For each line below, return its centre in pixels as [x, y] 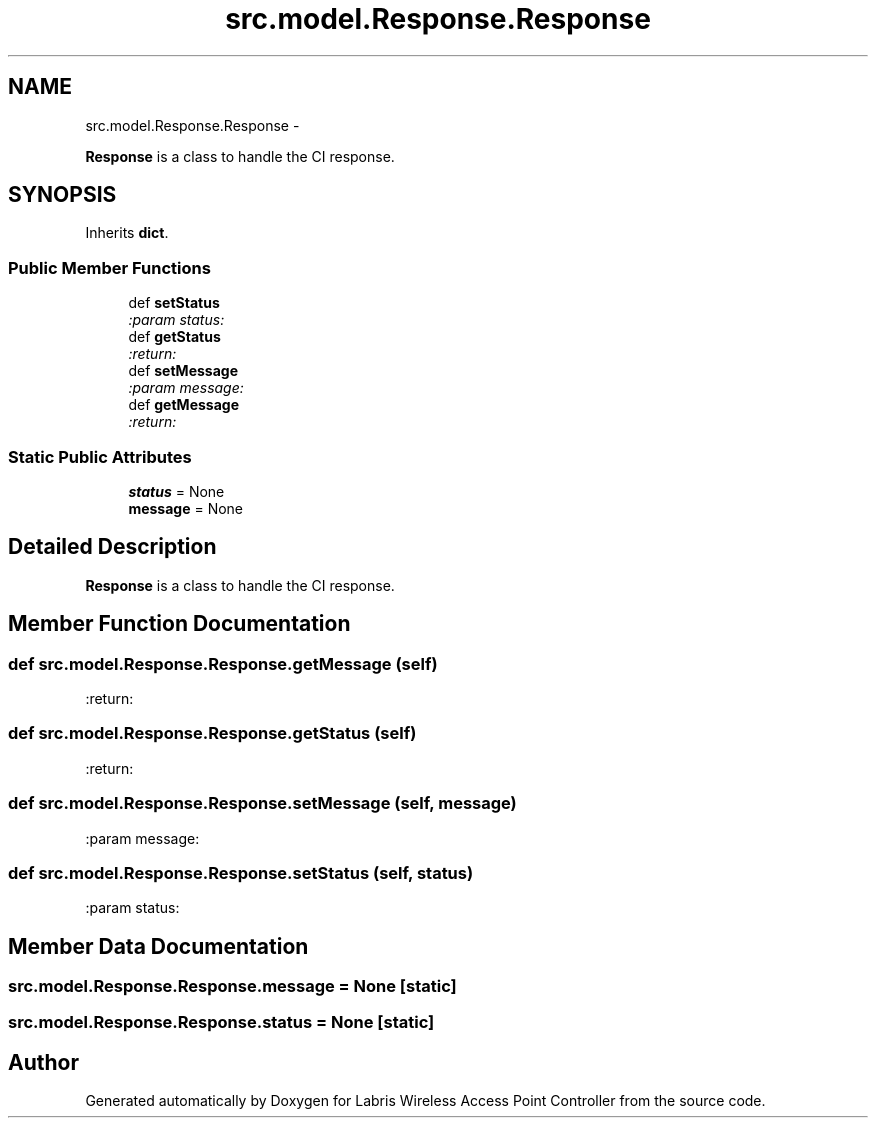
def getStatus [174, 337]
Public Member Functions [109, 267]
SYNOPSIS [62, 195]
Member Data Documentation [158, 946]
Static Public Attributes [100, 456]
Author [43, 1062]
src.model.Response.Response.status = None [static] [221, 1022]
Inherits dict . [127, 233]
